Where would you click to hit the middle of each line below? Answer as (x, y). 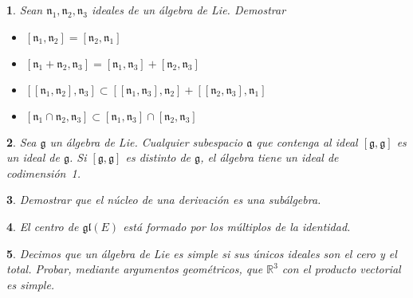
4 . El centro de (43, 226)
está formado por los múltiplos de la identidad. (237, 226)
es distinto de (158, 157)
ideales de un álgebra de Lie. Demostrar (189, 10)
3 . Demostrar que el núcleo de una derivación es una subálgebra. (164, 200)
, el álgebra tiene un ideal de (269, 157)
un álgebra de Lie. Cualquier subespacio (146, 141)
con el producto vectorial (341, 269)
